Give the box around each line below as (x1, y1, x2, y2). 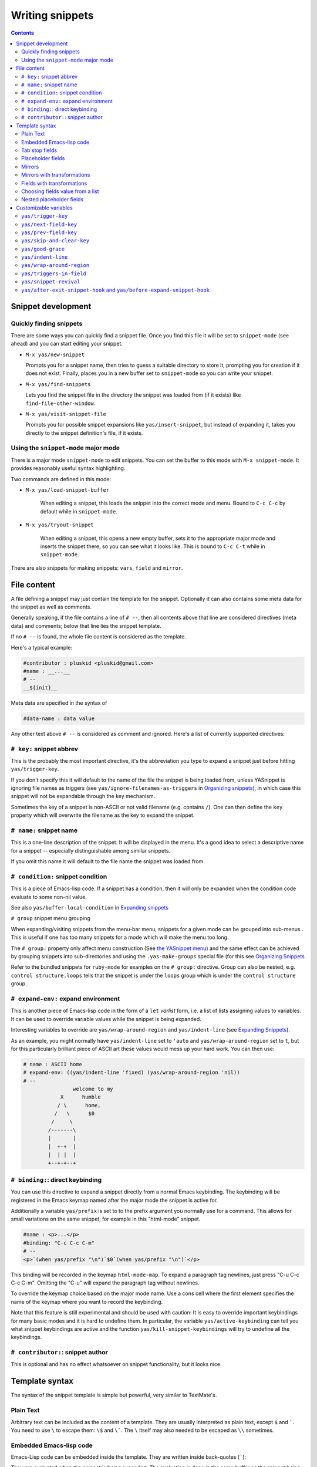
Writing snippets (11, 9, 94, 22)
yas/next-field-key (21, 221, 77, 228)
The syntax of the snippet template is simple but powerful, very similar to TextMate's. (11, 1391, 217, 1399)
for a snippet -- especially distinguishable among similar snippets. (11, 847, 170, 854)
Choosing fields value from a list (21, 188, 99, 195)
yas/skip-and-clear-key (21, 238, 90, 244)
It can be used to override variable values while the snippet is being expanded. (11, 1015, 202, 1022)
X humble (60, 1094, 101, 1100)
